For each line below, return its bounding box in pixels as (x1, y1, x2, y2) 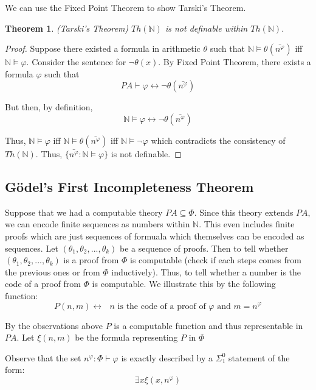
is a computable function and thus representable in (114, 319, 303, 331)
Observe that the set (5, 351, 81, 364)
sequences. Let (5, 241, 58, 254)
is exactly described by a (121, 351, 213, 364)
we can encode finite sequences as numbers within (5, 218, 190, 230)
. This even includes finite (199, 218, 295, 230)
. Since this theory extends (194, 205, 294, 218)
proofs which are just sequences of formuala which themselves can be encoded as (5, 229, 304, 242)
